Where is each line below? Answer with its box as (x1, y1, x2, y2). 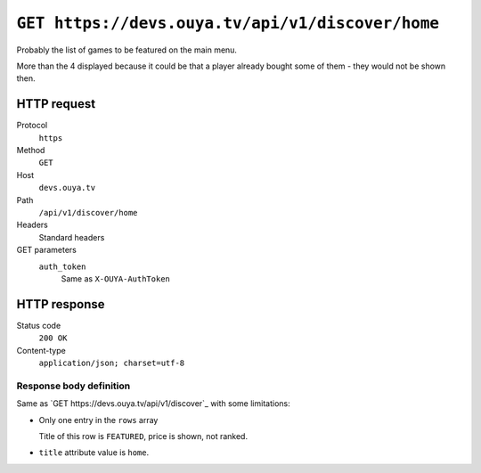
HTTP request (16, 96, 96, 111)
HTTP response (16, 297, 106, 312)
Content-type (16, 345, 66, 355)
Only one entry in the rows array (38, 414, 159, 425)
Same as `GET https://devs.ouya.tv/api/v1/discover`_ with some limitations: (16, 398, 290, 409)
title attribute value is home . (38, 447, 150, 458)
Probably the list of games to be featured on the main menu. (16, 45, 238, 55)
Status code (16, 320, 61, 330)
